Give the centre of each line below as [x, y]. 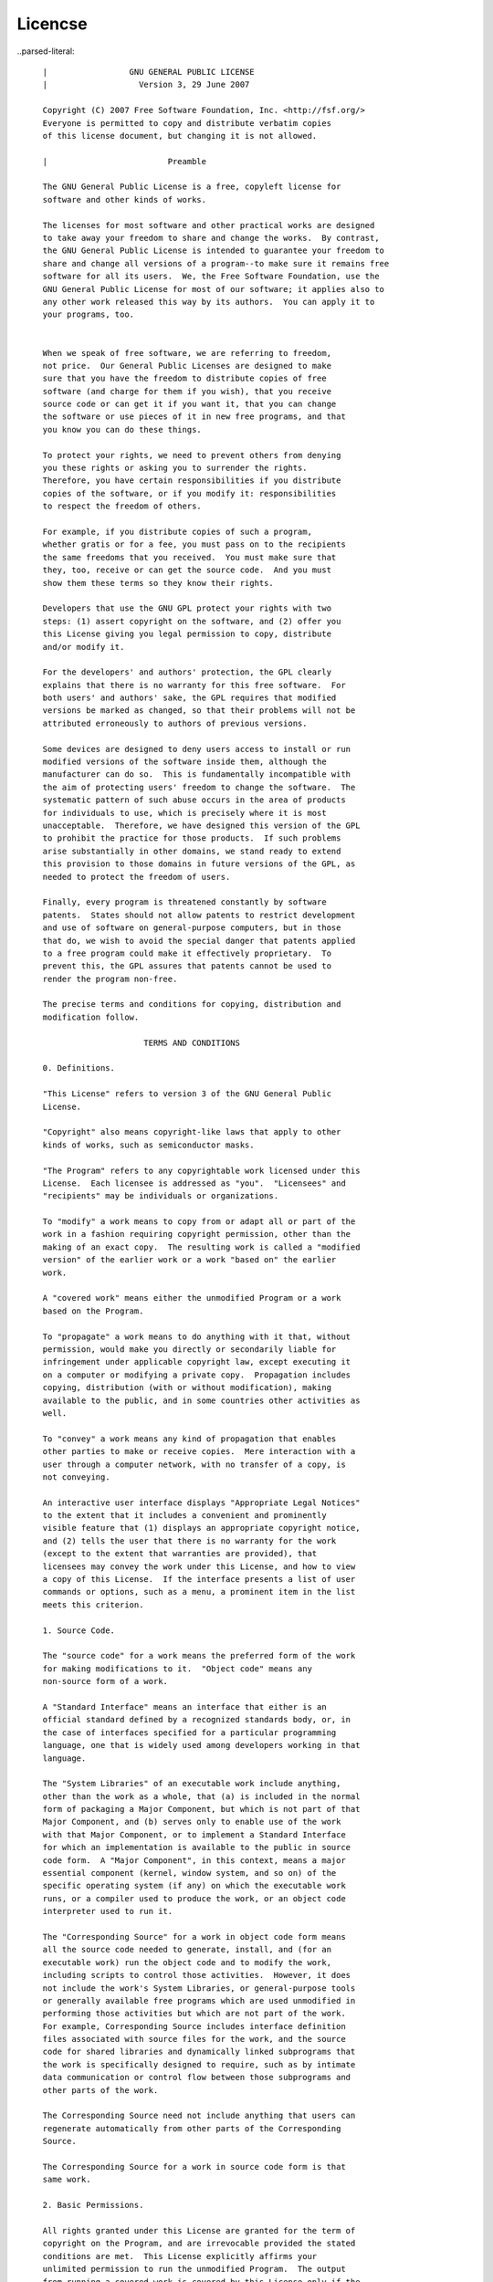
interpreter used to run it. [108, 1911]
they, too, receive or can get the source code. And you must [187, 570]
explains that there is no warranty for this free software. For [194, 685]
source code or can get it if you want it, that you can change [189, 404]
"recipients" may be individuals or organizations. [160, 1196]
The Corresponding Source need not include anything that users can [199, 2116]
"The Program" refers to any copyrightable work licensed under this [201, 1170]
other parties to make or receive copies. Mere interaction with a [199, 1452]
